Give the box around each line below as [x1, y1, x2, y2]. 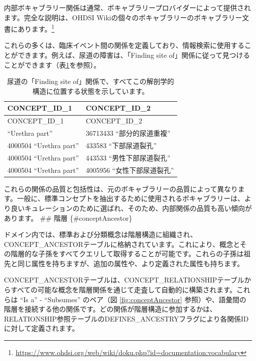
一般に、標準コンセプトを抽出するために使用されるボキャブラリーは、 [17, 193, 245, 203]
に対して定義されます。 [4, 323, 79, 333]
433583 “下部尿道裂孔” [86, 140, 157, 150]
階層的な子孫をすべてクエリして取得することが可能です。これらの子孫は [10, 248, 244, 259]
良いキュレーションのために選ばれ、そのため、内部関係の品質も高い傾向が [10, 202, 252, 213]
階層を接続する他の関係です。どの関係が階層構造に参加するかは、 [4, 304, 217, 314]
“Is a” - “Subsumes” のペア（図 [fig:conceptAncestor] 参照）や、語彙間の [20, 294, 247, 304]
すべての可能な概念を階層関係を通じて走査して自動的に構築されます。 [10, 284, 237, 295]
